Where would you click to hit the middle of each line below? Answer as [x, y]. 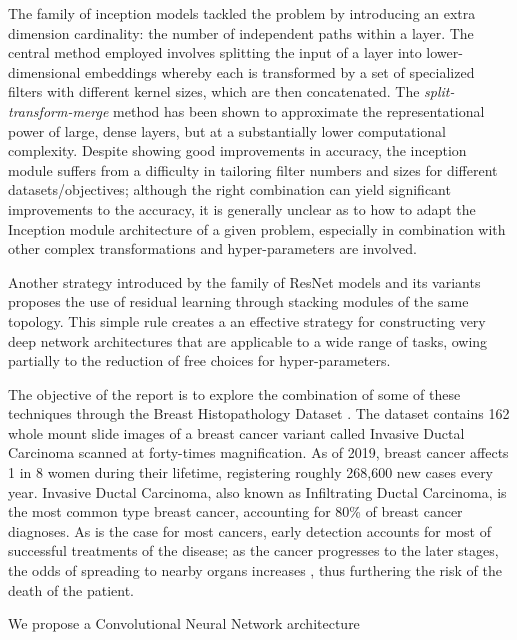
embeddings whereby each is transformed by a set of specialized [280, 71]
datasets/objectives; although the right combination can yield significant [229, 189]
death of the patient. [71, 589]
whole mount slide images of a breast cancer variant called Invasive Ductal [236, 432]
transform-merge [58, 110]
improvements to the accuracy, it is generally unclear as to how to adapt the [242, 208]
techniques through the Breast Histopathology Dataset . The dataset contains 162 [259, 413]
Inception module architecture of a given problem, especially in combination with [257, 228]
